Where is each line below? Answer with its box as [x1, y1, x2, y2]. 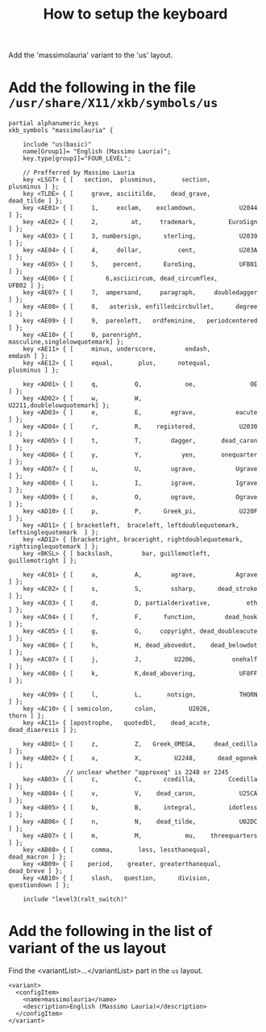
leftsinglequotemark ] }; [8, 529, 99, 537]
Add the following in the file [8, 78, 197, 97]
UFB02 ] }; [8, 281, 45, 290]
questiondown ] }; [8, 881, 70, 889]
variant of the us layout [8, 939, 167, 958]
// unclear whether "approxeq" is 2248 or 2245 [65, 768, 229, 776]
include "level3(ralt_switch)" [23, 896, 128, 904]
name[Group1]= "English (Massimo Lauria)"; [23, 148, 172, 156]
